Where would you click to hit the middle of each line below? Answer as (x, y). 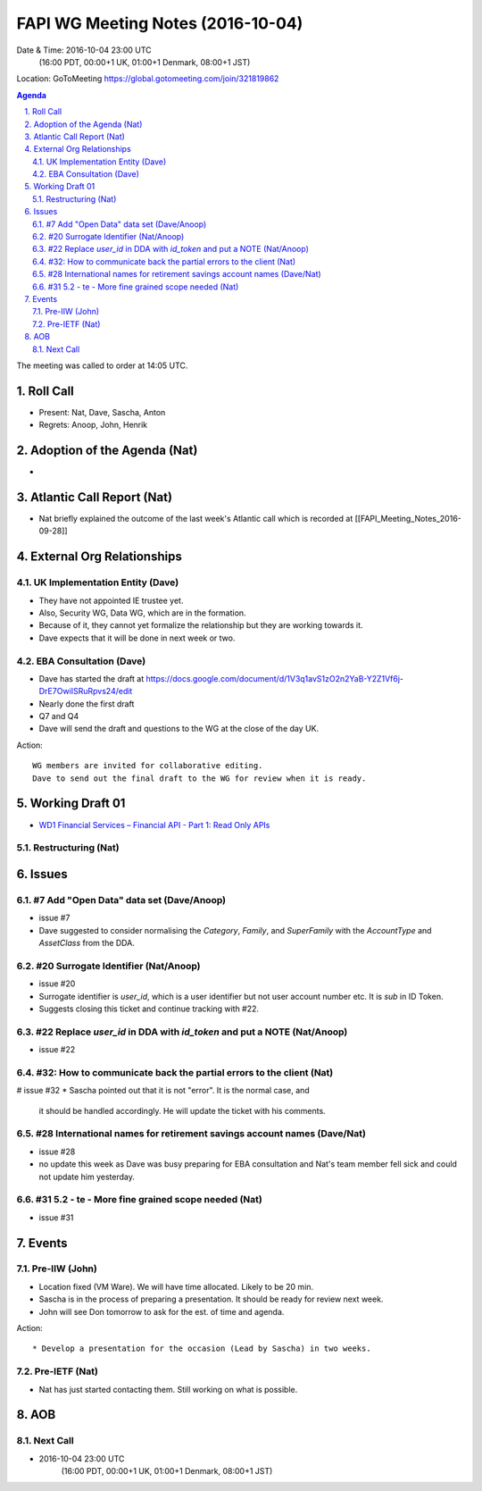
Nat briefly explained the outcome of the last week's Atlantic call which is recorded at (196, 519)
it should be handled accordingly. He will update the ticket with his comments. (182, 1110)
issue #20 (57, 984)
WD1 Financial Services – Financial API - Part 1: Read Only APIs (154, 825)
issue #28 (57, 1152)
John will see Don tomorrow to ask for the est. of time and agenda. (162, 1311)
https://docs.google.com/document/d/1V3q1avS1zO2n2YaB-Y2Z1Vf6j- (275, 678)
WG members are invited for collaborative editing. (148, 766)
